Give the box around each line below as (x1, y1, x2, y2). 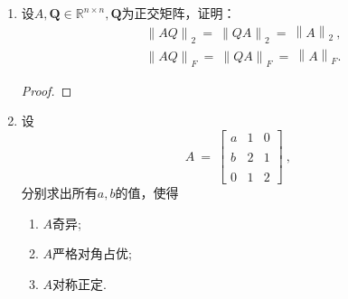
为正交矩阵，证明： (121, 4, 236, 22)
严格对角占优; (52, 244, 132, 263)
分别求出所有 (21, 183, 98, 202)
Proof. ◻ (21, 80, 72, 99)
